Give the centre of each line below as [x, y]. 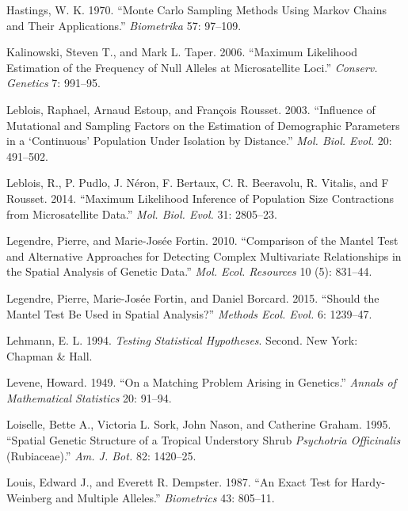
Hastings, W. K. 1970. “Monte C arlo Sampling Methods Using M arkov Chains [197, 10]
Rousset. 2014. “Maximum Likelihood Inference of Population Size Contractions [200, 198]
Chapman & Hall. [50, 355]
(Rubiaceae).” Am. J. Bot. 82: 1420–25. [101, 455]
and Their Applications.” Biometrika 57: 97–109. [124, 25]
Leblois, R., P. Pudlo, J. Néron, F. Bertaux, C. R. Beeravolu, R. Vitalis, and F [198, 183]
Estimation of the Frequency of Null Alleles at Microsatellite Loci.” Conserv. [192, 67]
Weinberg [29, 497]
